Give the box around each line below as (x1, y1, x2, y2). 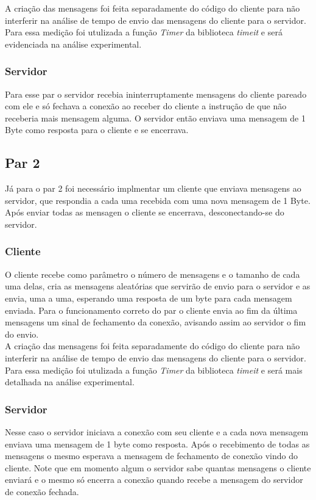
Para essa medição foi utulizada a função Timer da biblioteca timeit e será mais (5, 363, 303, 376)
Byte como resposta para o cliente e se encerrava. (5, 123, 189, 136)
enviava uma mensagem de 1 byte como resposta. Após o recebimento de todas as (5, 437, 310, 450)
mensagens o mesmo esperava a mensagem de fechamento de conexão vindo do (5, 449, 298, 462)
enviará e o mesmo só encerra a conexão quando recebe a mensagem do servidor (5, 473, 303, 486)
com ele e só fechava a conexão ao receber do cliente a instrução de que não (5, 100, 287, 112)
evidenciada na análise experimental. (5, 37, 142, 50)
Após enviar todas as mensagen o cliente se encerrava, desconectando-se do (5, 206, 284, 219)
